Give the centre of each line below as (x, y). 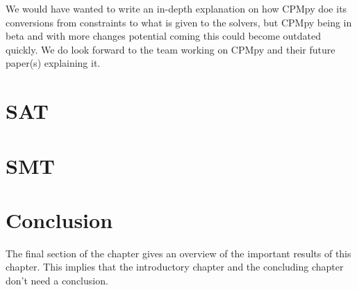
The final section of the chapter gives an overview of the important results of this (178, 253)
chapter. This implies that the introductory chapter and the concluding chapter (175, 267)
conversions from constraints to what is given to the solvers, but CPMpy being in (179, 22)
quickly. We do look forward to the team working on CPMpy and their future (171, 49)
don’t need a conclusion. (57, 281)
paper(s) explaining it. (53, 63)
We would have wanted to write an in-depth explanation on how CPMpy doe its (176, 8)
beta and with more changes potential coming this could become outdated (164, 36)
